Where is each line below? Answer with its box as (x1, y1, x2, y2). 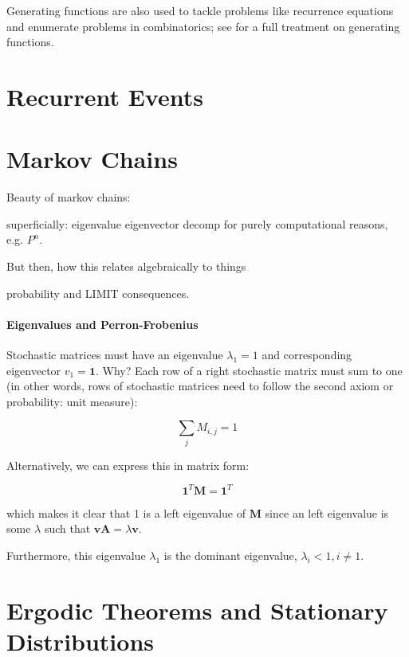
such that (44, 520, 91, 537)
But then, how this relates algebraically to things (6, 258, 246, 275)
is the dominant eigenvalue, (163, 547, 297, 564)
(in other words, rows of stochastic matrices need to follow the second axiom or (6, 377, 394, 394)
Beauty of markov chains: (6, 189, 131, 205)
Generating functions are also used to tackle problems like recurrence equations (6, 2, 394, 18)
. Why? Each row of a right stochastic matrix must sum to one (95, 362, 403, 378)
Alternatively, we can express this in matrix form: (6, 456, 250, 473)
